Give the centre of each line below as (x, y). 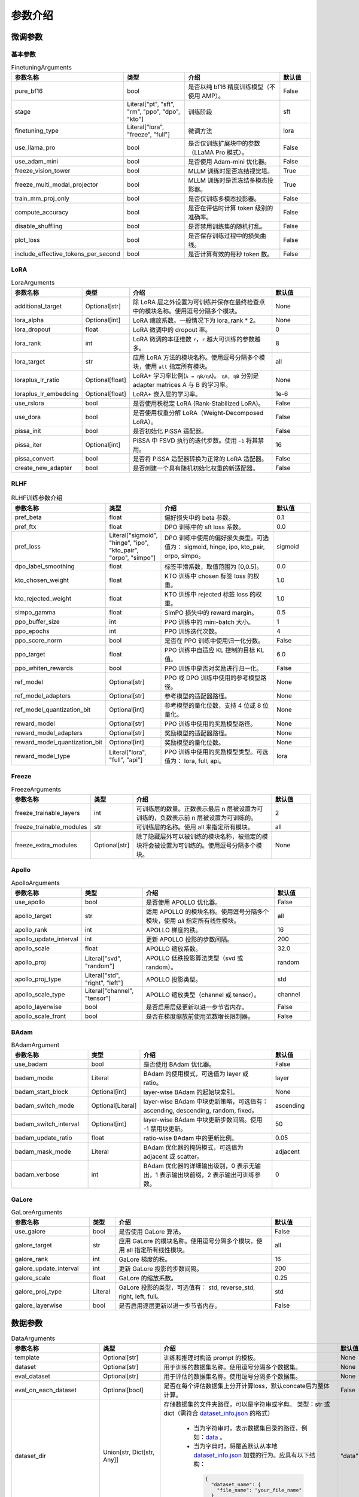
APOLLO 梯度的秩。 (174, 930)
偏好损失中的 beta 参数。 (200, 517)
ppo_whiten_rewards (44, 668)
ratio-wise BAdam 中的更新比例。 (190, 1138)
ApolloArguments (35, 883)
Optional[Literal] (114, 1106)
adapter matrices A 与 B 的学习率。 (182, 384)
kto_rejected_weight (43, 598)
